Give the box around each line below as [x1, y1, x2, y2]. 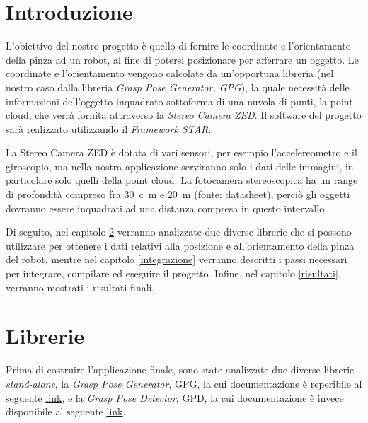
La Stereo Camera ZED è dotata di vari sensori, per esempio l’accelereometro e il [6, 145, 357, 160]
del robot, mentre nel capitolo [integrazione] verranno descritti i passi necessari [6, 252, 347, 267]
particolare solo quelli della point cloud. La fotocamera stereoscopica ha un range [6, 173, 358, 187]
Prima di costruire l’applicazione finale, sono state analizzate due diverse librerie [6, 362, 355, 377]
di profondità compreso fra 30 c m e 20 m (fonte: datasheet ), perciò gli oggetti [6, 187, 350, 202]
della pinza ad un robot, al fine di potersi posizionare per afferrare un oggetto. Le [6, 52, 359, 66]
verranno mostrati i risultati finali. [6, 279, 155, 294]
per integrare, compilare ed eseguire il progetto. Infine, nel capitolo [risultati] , [6, 266, 341, 281]
